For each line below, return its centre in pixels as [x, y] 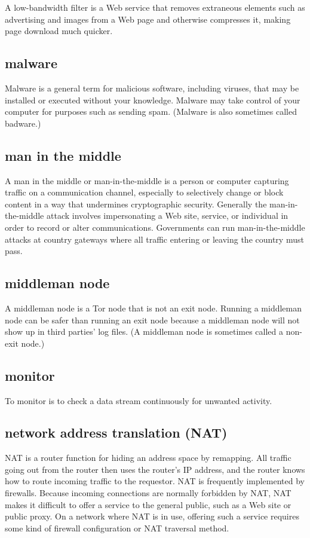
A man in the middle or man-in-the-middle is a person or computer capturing [147, 180]
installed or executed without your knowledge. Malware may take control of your [153, 100]
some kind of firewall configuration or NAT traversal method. [117, 528]
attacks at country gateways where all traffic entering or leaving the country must [154, 239]
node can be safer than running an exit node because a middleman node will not [152, 320]
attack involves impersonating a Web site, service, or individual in [167, 215]
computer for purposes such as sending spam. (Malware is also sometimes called [151, 111]
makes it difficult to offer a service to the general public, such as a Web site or [148, 504]
